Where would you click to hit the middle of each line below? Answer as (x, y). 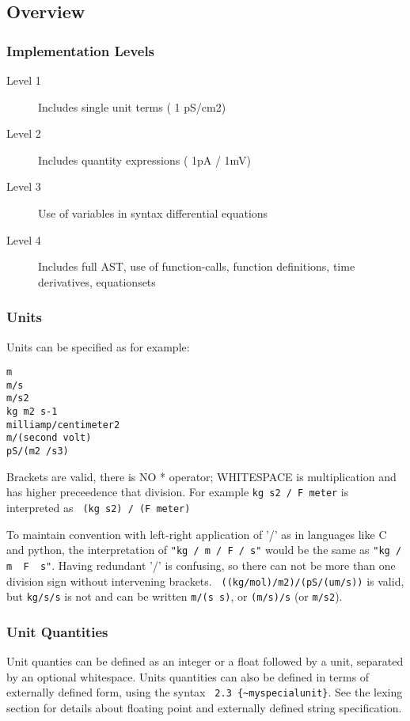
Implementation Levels (81, 50)
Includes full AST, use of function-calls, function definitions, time (197, 266)
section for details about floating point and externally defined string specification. (204, 707)
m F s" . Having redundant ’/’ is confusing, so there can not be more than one (201, 565)
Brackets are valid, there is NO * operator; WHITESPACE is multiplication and (201, 476)
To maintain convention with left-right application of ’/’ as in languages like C (197, 534)
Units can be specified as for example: (98, 346)
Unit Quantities (57, 631)
